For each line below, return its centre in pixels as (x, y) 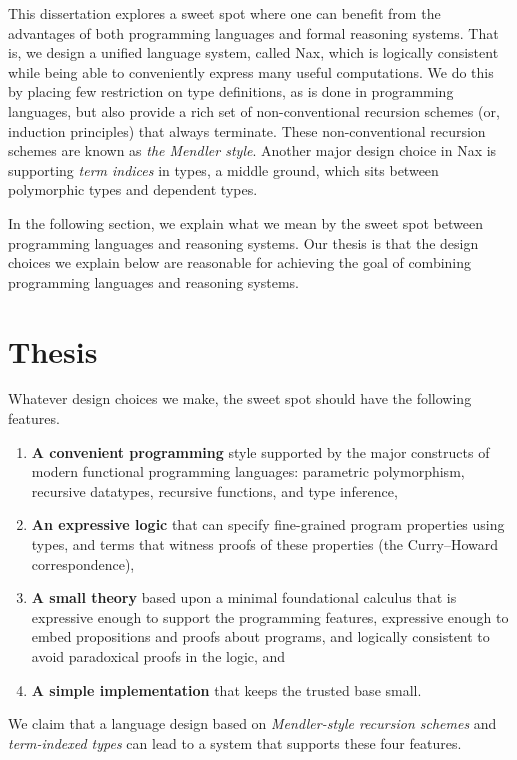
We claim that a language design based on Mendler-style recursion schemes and (252, 723)
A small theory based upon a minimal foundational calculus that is (244, 597)
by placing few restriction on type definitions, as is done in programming (231, 91)
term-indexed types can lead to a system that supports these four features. (235, 742)
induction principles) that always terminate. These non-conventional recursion (247, 130)
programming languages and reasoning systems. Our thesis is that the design (243, 242)
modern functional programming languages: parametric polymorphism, (248, 471)
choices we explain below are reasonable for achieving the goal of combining (240, 262)
